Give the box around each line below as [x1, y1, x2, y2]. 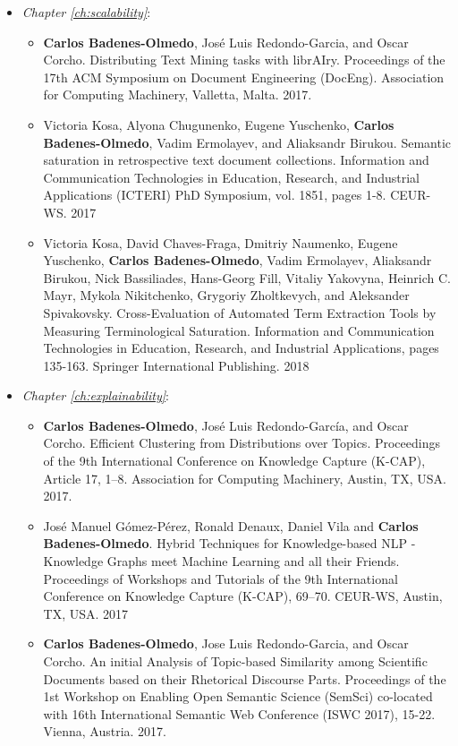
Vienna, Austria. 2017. [43, 722, 167, 741]
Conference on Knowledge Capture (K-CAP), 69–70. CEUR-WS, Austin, [43, 587, 443, 605]
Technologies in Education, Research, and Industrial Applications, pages [43, 339, 439, 357]
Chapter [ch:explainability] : [21, 386, 169, 405]
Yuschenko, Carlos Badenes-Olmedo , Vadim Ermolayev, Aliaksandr [43, 251, 432, 270]
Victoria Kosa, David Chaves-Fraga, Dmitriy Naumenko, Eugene [43, 233, 398, 252]
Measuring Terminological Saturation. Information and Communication [43, 321, 435, 339]
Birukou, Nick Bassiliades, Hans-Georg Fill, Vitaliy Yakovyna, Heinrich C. [43, 268, 451, 287]
